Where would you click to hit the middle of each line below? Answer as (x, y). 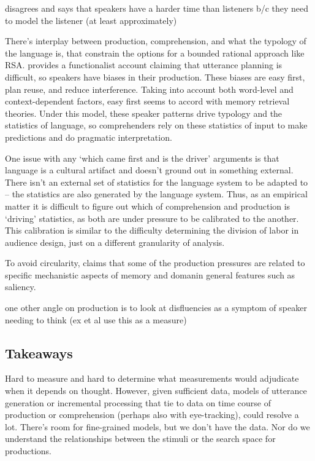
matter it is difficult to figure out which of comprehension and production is (148, 206)
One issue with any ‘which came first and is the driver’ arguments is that (142, 158)
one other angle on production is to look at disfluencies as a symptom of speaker (156, 308)
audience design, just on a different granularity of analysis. (115, 242)
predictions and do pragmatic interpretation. (89, 137)
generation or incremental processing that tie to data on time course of (138, 402)
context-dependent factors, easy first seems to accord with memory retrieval (147, 101)
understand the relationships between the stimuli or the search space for (140, 439)
